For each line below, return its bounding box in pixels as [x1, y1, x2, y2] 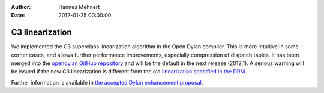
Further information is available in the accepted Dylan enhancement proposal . [11, 79, 203, 86]
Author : [11, 4, 31, 10]
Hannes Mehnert [58, 4, 100, 10]
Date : [11, 12, 25, 19]
